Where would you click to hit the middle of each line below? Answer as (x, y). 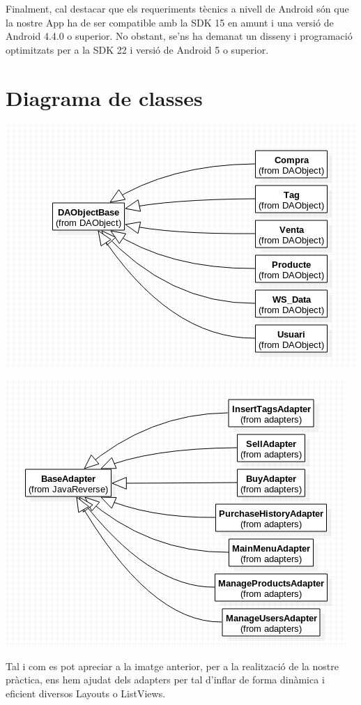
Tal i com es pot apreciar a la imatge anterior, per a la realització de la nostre (172, 666)
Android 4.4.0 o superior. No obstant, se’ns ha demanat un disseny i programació (179, 36)
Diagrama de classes (104, 97)
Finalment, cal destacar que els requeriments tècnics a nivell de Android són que (177, 8)
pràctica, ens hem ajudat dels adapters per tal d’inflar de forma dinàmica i (165, 680)
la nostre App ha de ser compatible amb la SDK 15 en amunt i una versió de (170, 22)
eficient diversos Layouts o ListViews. (86, 693)
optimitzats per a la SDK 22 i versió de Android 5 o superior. (137, 49)
